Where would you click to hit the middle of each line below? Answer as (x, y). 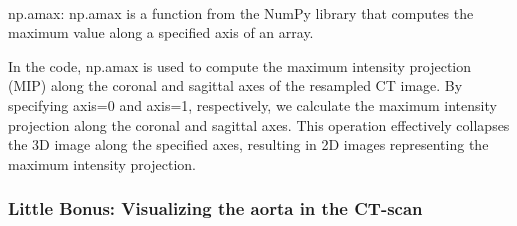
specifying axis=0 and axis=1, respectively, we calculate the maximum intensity (252, 104)
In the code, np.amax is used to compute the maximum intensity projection (240, 65)
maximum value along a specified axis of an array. (161, 32)
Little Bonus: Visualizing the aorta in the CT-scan (215, 208)
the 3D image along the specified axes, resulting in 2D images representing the (248, 144)
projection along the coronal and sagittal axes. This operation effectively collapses (259, 124)
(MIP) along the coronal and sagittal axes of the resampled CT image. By (235, 85)
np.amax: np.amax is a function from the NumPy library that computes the (241, 12)
